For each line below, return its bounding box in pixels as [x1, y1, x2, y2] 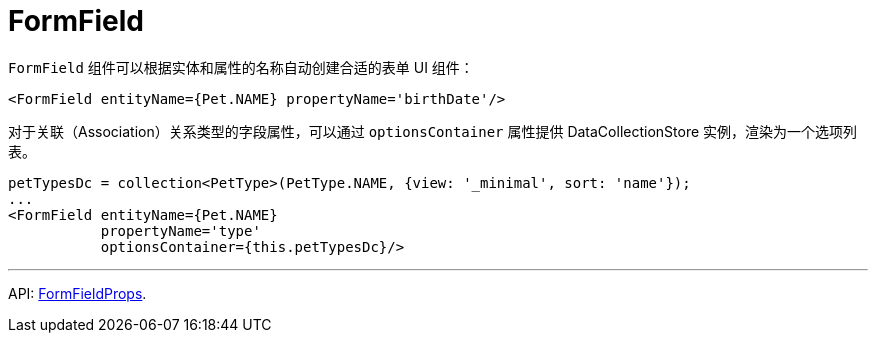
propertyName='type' [100, 222, 261, 239]
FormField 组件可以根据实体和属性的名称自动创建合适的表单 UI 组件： [8, 58, 474, 76]
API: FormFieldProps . [8, 284, 147, 302]
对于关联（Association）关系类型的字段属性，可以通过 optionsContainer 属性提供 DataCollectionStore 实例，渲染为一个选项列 [8, 122, 858, 140]
